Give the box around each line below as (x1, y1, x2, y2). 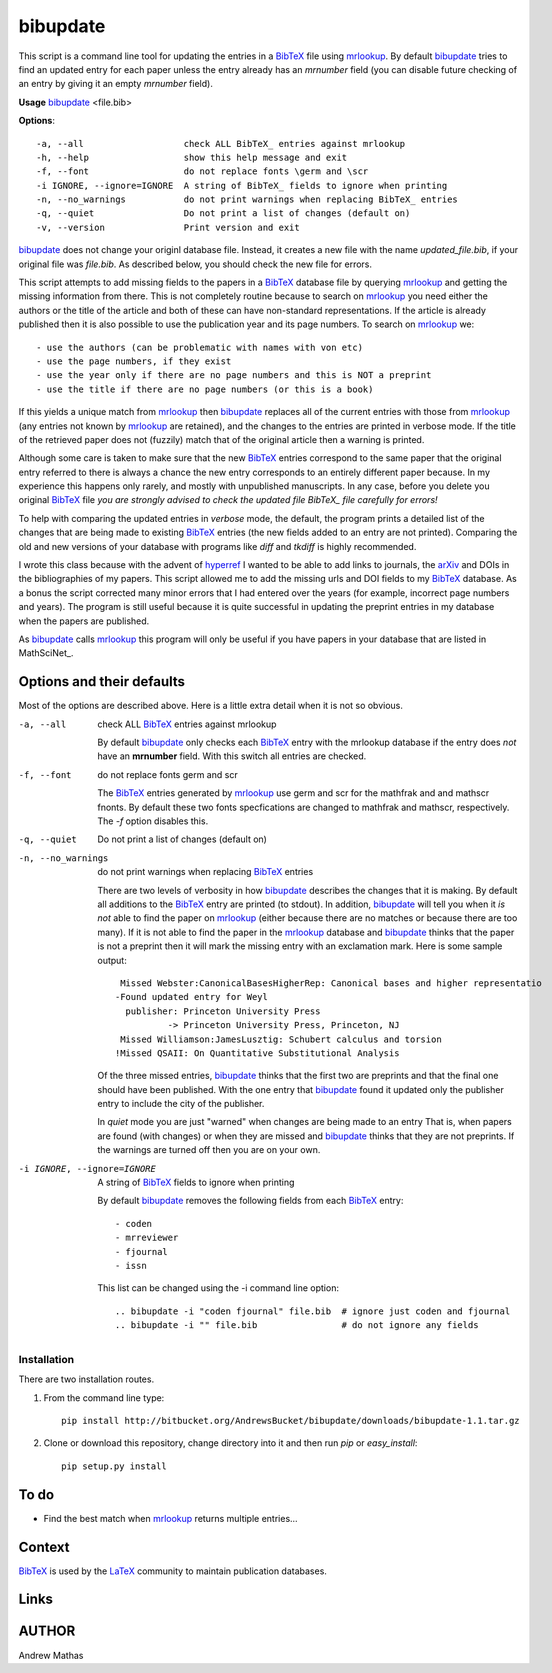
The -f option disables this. (97, 815, 209, 827)
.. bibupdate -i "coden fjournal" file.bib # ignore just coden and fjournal (115, 1305, 511, 1317)
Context (18, 1538, 70, 1555)
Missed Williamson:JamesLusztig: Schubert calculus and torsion (120, 1033, 442, 1045)
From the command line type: (43, 1391, 165, 1404)
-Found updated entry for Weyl (115, 991, 269, 1003)
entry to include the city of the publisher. (97, 1098, 265, 1110)
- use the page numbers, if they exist (36, 355, 232, 367)
